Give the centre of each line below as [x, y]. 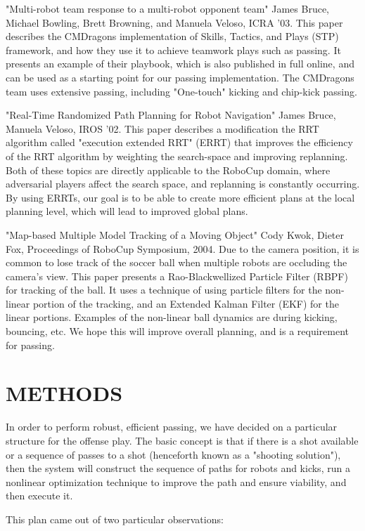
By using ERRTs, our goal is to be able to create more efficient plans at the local [180, 197]
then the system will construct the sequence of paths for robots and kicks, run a [178, 468]
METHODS [64, 393]
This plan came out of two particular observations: [115, 519]
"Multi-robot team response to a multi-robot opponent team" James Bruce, [168, 8]
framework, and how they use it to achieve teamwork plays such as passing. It [173, 50]
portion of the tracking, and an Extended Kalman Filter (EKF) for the [186, 303]
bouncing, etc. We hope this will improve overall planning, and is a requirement [178, 331]
